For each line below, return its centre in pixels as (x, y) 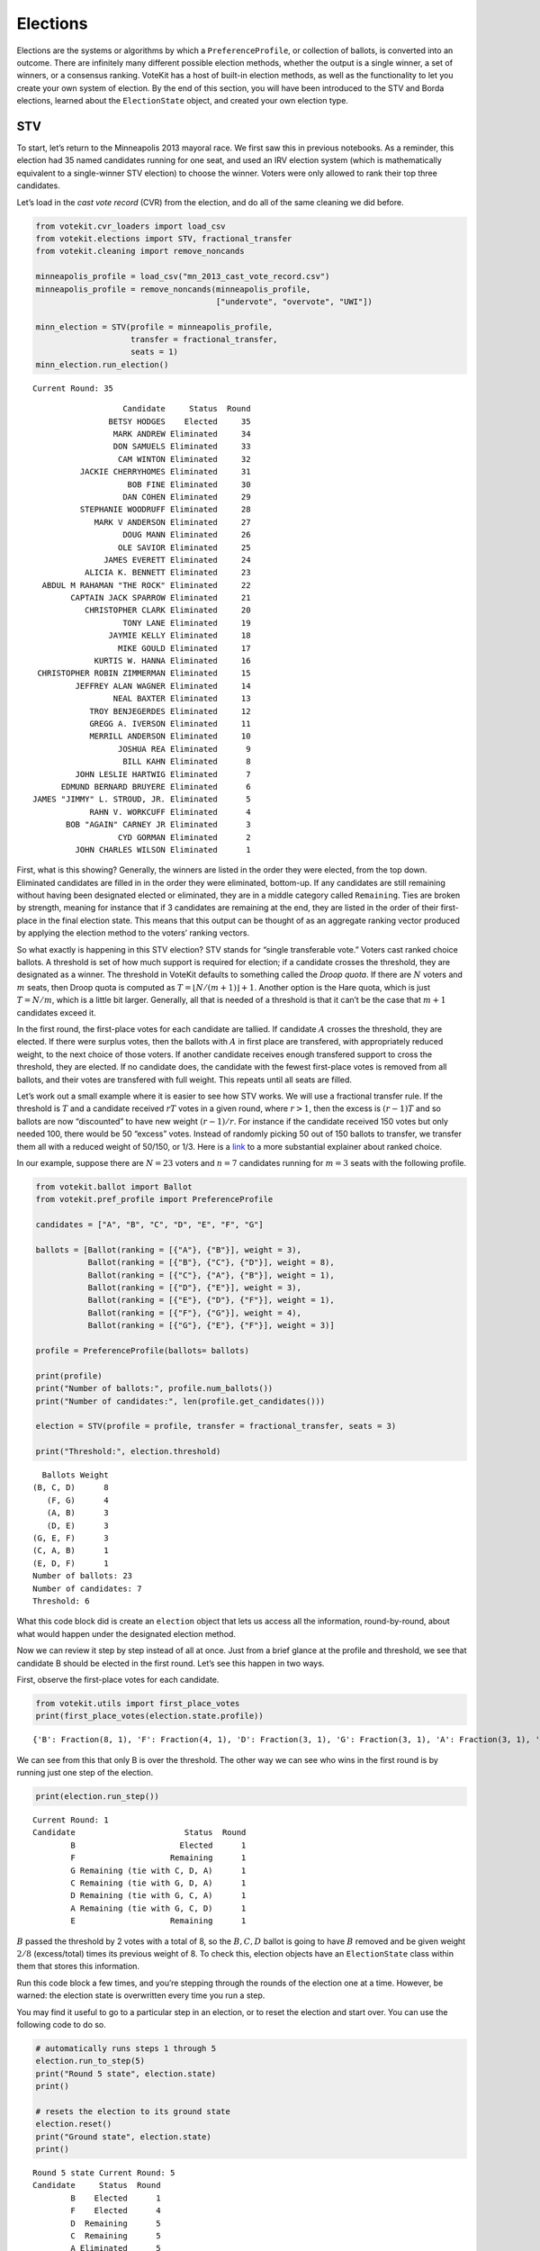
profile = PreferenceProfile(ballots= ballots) (142, 1350)
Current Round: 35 (73, 388)
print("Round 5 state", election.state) (126, 2074)
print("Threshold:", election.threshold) (128, 1451)
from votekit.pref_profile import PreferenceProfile (154, 1199)
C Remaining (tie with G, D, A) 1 (158, 1883)
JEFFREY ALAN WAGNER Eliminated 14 (163, 686)
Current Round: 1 (71, 1820)
